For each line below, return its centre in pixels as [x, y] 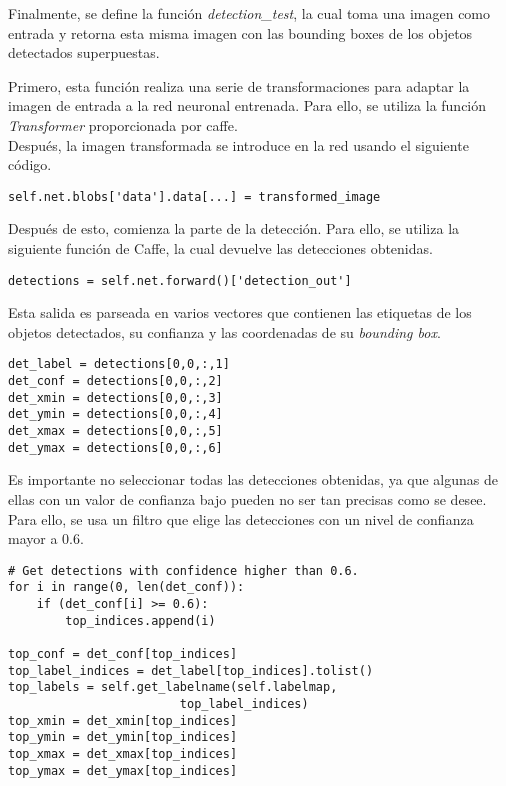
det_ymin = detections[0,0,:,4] [115, 414]
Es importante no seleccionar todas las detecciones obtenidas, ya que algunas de [253, 479]
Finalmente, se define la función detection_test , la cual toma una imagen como [249, 13]
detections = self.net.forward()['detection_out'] [180, 280]
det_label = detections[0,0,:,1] [119, 364]
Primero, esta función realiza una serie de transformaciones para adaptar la [239, 85]
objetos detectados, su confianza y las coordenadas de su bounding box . [224, 331]
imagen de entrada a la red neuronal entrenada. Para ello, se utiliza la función [247, 105]
